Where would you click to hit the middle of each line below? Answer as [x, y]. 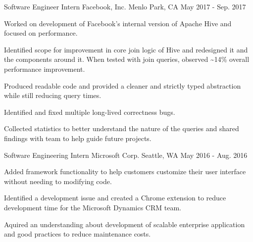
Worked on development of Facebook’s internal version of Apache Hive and [118, 23]
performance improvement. [45, 69]
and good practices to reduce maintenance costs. [77, 234]
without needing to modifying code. [58, 181]
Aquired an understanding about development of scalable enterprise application [125, 224]
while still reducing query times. [53, 95]
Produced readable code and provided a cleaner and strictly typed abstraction [123, 85]
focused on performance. [41, 33]
